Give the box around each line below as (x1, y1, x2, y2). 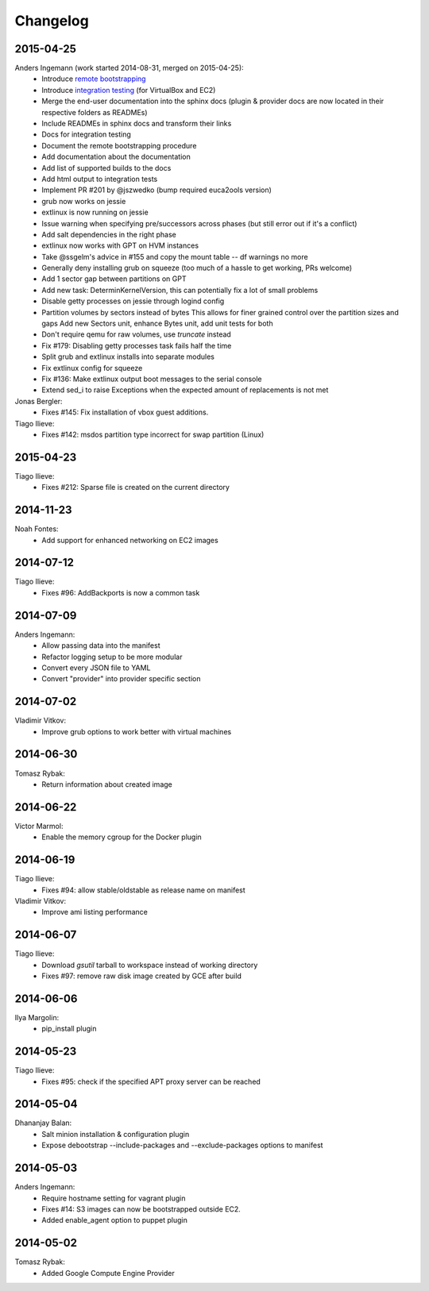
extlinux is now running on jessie (41, 207, 149, 218)
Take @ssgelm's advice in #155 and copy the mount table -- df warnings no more (41, 252, 309, 261)
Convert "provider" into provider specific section (41, 674, 202, 684)
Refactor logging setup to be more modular (41, 652, 183, 661)
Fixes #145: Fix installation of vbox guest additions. (41, 407, 209, 417)
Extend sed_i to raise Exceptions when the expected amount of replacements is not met (41, 385, 329, 395)
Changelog (14, 12, 89, 29)
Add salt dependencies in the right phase (41, 229, 176, 239)
